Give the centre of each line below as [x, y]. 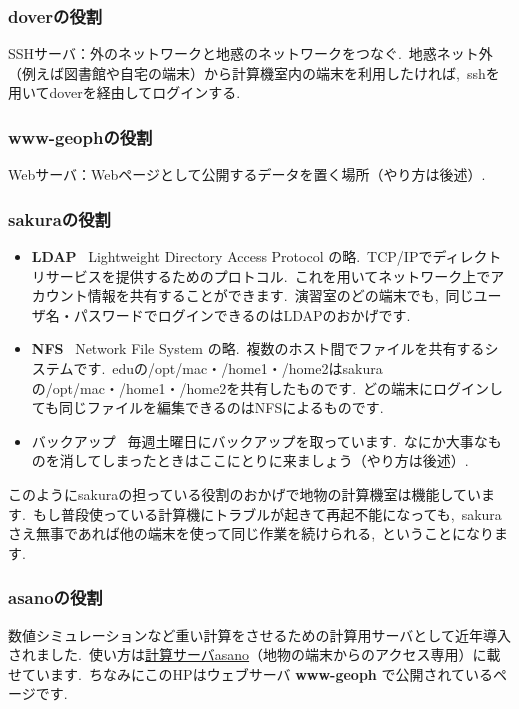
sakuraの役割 [59, 218]
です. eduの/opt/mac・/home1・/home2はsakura [228, 368]
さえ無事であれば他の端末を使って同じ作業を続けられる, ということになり [251, 533]
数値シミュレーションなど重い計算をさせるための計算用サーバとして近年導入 [259, 634]
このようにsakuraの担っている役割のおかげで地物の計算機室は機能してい [245, 493]
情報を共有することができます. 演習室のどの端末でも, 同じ [280, 295]
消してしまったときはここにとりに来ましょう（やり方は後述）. [264, 460]
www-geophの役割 [80, 136]
